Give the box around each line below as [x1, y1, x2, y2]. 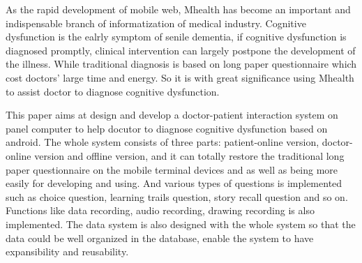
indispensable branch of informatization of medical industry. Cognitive [6, 15, 306, 30]
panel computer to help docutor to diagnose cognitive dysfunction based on [6, 121, 328, 135]
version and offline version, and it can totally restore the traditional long [34, 148, 345, 163]
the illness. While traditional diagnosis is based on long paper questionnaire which [6, 57, 357, 71]
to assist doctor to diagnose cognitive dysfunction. [6, 84, 220, 98]
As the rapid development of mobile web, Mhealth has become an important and [6, 2, 351, 16]
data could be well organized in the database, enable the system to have [6, 230, 314, 245]
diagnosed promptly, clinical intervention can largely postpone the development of [6, 43, 356, 57]
